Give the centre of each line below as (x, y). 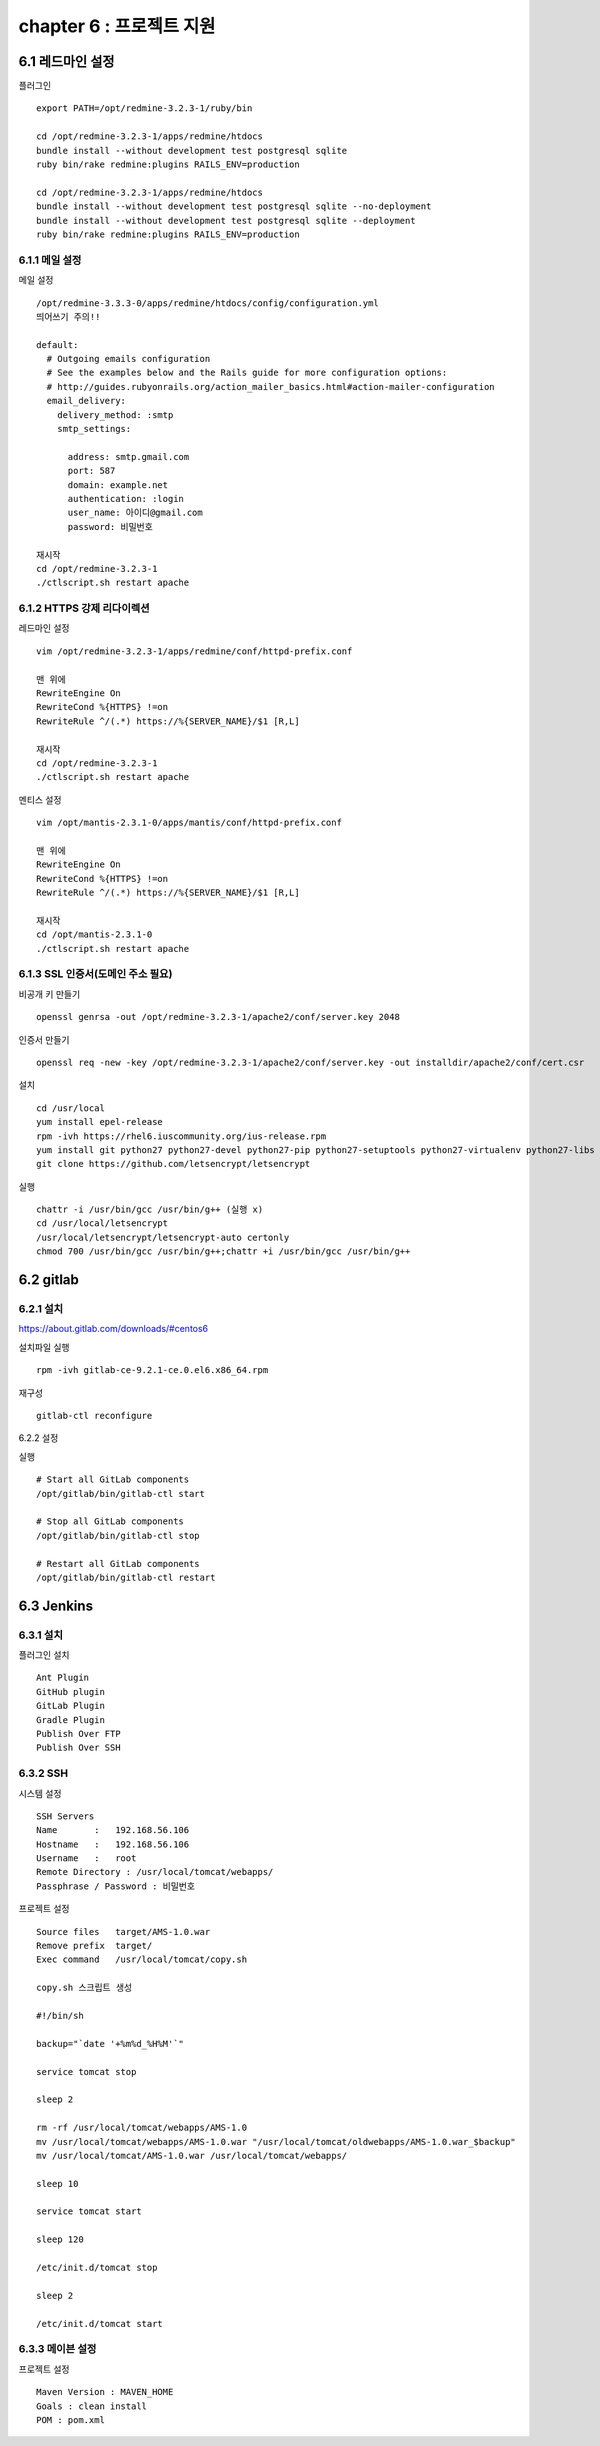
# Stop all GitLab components (110, 1521)
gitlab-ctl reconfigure (94, 1415)
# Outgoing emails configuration (128, 359)
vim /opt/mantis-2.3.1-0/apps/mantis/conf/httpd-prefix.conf (189, 823)
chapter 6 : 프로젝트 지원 (117, 26)
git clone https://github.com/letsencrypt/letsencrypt (173, 1164)
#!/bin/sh (60, 2015)
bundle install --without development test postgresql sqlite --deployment (226, 220)
